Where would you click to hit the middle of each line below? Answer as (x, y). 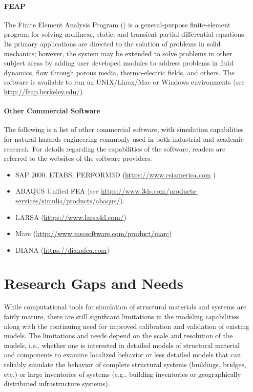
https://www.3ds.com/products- (149, 191)
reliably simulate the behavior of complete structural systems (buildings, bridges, (125, 364)
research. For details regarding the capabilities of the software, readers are (115, 148)
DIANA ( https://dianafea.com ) (62, 250)
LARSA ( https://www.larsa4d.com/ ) (71, 217)
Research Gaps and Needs (94, 283)
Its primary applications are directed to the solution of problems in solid (112, 43)
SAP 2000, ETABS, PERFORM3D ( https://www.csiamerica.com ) (116, 174)
